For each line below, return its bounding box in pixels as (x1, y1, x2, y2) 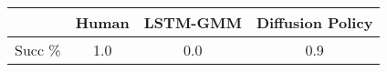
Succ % (15, 39, 61, 60)
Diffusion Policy (256, 12, 373, 33)
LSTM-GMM (143, 12, 242, 33)
